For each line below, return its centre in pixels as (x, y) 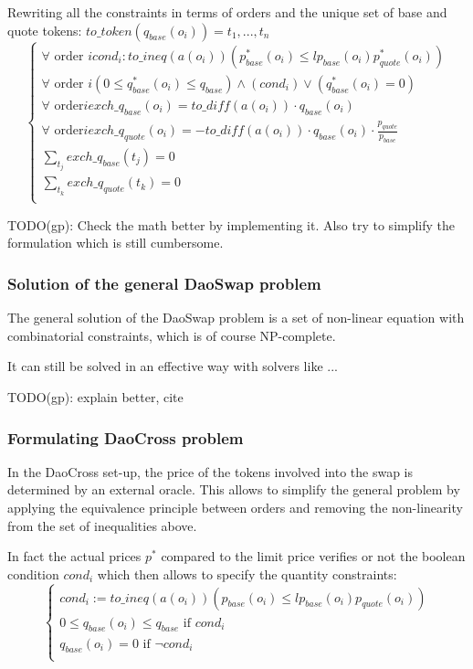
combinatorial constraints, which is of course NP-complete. (172, 335)
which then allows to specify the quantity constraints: (247, 573)
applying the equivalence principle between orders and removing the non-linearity (235, 507)
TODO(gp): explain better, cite (95, 397)
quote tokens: (45, 30)
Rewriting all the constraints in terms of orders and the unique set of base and (227, 12)
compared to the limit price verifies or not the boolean (313, 556)
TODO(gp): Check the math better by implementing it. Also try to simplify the (231, 224)
